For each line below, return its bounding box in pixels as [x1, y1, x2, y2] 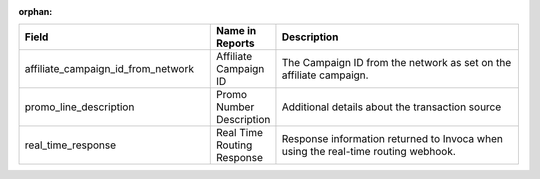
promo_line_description [24, 100, 135, 114]
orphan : [18, 6, 53, 17]
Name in [216, 24, 257, 38]
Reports [216, 36, 255, 50]
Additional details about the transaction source [281, 100, 502, 114]
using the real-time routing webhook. [281, 145, 457, 159]
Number [216, 100, 255, 114]
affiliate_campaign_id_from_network [24, 62, 195, 76]
